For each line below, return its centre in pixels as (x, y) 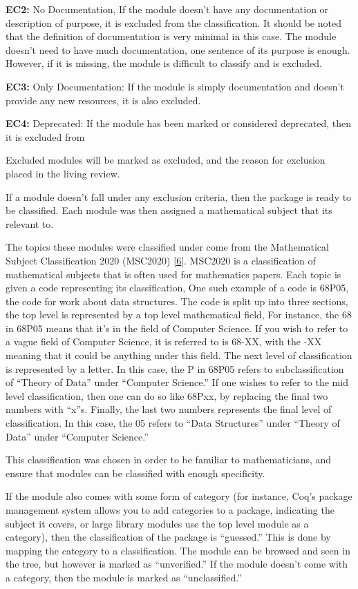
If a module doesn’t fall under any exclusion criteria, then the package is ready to (179, 196)
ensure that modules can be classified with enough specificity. (135, 473)
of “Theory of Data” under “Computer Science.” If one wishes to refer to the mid (177, 382)
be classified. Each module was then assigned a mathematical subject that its (169, 210)
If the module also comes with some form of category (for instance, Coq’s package (179, 496)
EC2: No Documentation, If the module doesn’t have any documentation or (167, 9)
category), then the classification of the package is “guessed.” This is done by (168, 537)
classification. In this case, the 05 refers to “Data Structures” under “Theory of (173, 423)
